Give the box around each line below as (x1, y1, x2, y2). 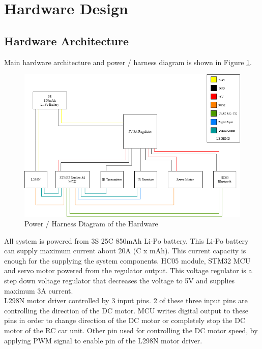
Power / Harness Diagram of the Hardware (24, 218, 158, 229)
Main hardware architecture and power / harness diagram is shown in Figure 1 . (4, 56, 252, 67)
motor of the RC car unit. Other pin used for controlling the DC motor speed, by (4, 325, 258, 336)
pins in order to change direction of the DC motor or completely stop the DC (4, 315, 245, 326)
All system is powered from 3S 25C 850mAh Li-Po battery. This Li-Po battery (4, 235, 249, 246)
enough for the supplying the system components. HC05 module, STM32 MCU (4, 255, 251, 266)
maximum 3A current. (4, 285, 73, 296)
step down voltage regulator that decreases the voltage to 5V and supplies (4, 275, 235, 286)
